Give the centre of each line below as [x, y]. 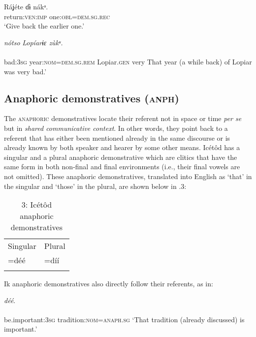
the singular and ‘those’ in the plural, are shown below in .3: [95, 186]
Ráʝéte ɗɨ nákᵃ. [26, 6]
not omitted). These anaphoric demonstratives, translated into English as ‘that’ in [128, 176]
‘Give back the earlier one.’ [44, 26]
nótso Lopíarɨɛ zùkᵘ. [33, 42]
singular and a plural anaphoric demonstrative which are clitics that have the [121, 157]
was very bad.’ [25, 71]
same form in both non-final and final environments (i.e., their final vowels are [122, 167]
